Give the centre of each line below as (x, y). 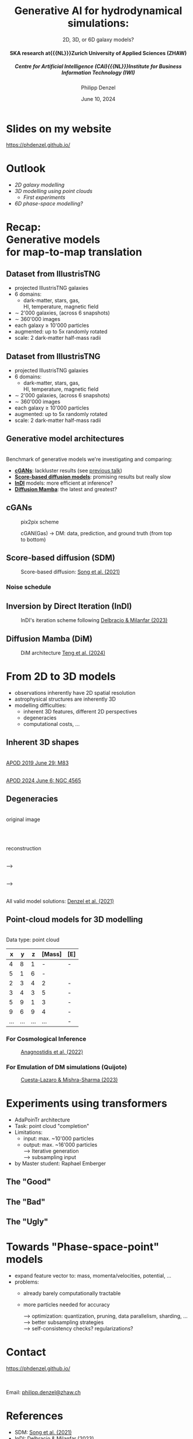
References (35, 1416)
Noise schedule (29, 587)
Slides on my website (59, 129)
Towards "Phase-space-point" (83, 1247)
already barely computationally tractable (72, 1293)
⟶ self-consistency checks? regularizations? (78, 1328)
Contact (26, 1352)
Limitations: (28, 1132)
